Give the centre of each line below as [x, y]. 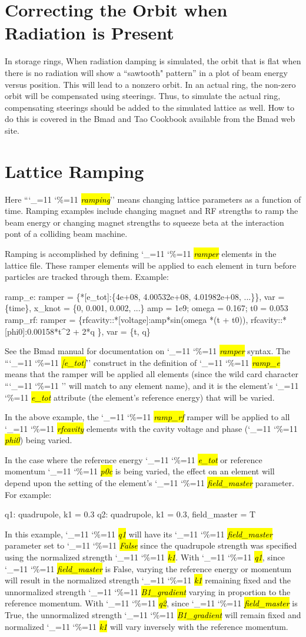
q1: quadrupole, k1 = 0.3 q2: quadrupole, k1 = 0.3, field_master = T [130, 514]
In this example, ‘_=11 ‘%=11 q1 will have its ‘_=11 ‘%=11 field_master [139, 534]
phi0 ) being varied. [39, 440]
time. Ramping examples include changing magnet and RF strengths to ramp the [152, 211]
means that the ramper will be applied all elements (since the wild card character [152, 374]
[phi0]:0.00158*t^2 [38, 331]
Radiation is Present [89, 33]
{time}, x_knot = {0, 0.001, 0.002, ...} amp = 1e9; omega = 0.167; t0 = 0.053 [147, 308]
